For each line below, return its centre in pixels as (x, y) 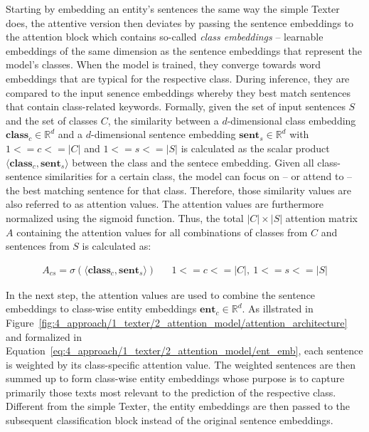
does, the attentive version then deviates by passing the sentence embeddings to (180, 22)
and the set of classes (52, 120)
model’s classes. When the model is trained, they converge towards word (164, 64)
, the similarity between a (163, 120)
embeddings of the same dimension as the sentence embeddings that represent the (184, 50)
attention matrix (321, 217)
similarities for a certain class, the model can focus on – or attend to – (199, 176)
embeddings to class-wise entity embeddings (101, 309)
